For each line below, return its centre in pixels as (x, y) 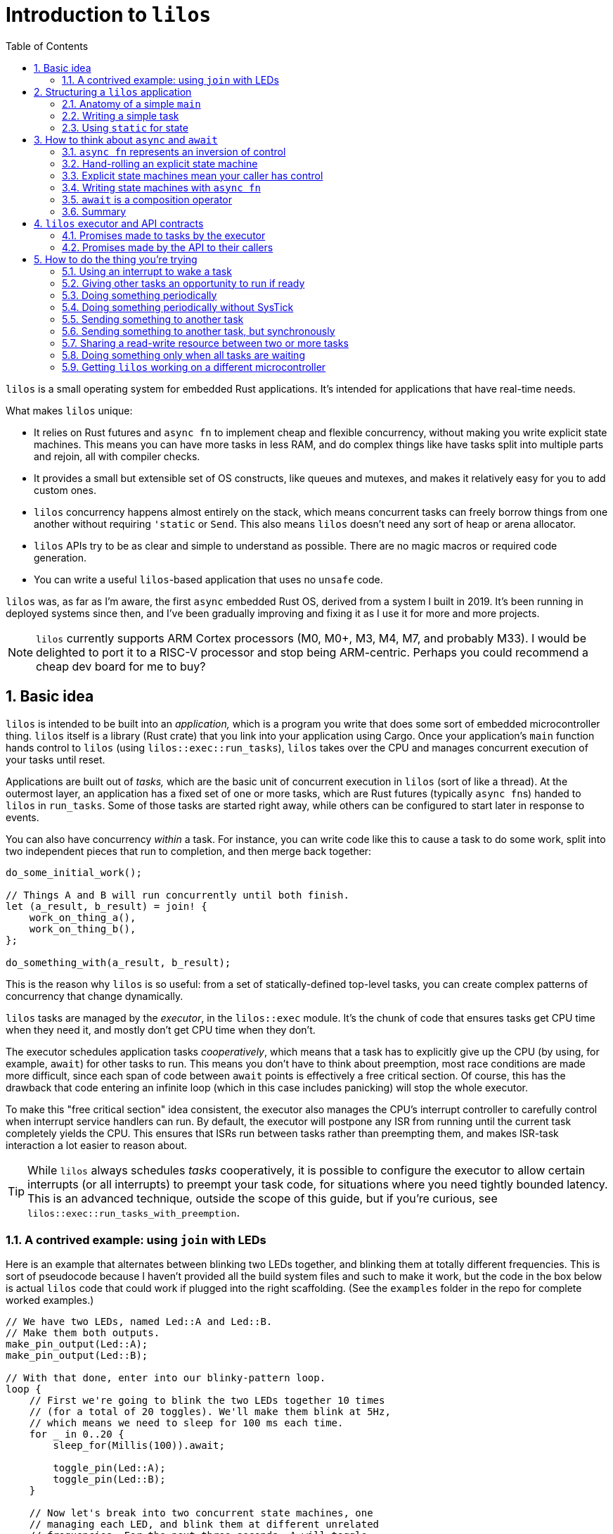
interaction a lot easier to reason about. (97, 1145)
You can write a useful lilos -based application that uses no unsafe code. (208, 579)
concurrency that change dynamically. (95, 996)
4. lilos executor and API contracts (119, 223)
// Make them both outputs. (83, 1333)
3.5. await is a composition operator (147, 199)
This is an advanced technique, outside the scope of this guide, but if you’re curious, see (263, 1198)
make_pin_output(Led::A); (77, 1344)
